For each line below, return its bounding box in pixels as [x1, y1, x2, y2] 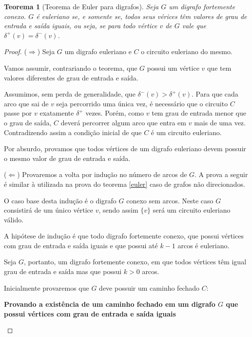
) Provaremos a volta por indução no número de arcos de [17, 169, 187, 179]
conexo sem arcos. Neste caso [126, 195, 213, 205]
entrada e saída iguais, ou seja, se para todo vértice [4, 20, 157, 31]
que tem [207, 62, 232, 73]
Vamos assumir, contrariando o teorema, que [4, 62, 137, 73]
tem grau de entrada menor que [152, 108, 246, 118]
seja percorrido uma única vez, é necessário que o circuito [56, 98, 228, 108]
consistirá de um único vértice [4, 205, 93, 215]
